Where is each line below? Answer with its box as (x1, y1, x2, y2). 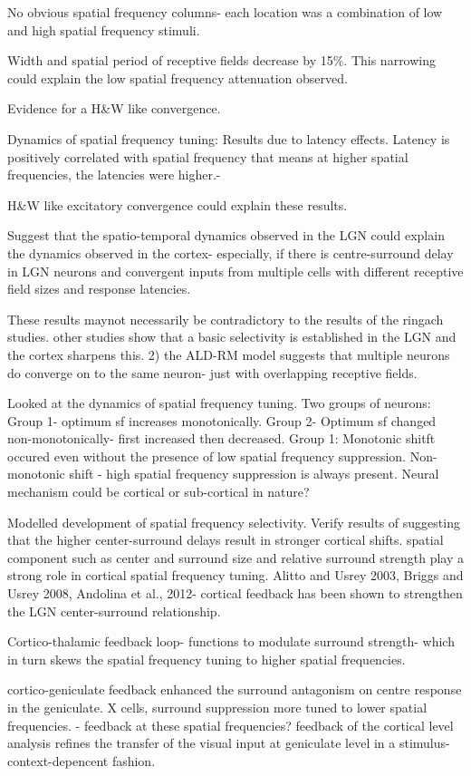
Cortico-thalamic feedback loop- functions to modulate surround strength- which (7, 632, 455, 651)
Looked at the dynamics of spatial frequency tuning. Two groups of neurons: (7, 393, 431, 412)
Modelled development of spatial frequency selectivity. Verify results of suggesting (7, 512, 460, 531)
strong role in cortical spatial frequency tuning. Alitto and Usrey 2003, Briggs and (7, 566, 464, 585)
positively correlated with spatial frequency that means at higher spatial (7, 147, 409, 166)
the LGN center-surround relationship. (7, 601, 221, 620)
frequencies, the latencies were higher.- (7, 165, 221, 184)
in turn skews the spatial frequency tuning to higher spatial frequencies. (7, 649, 406, 668)
